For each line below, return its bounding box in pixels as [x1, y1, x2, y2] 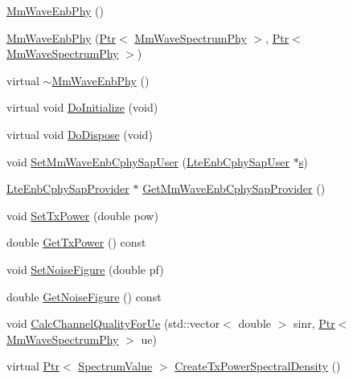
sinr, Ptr [293, 315, 335, 332]
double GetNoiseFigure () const [6, 288, 162, 304]
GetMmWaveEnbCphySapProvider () [142, 180, 326, 197]
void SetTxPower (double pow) [6, 206, 158, 223]
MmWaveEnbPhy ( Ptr [6, 29, 116, 46]
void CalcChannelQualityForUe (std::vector [6, 315, 220, 332]
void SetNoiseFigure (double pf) [6, 260, 164, 277]
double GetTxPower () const [6, 234, 146, 251]
